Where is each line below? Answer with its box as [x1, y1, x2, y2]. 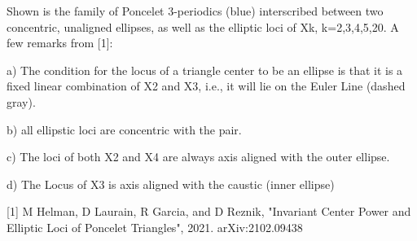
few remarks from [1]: [7, 34, 113, 51]
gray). [7, 93, 36, 110]
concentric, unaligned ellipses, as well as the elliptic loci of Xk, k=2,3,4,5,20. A [7, 18, 399, 35]
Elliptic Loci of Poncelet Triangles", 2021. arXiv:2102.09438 [7, 218, 303, 235]
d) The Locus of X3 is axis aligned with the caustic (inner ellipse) [7, 175, 335, 192]
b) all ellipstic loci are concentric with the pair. [7, 120, 242, 138]
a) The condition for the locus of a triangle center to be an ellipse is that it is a [7, 61, 403, 78]
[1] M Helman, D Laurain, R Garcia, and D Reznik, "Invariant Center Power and [7, 203, 411, 220]
